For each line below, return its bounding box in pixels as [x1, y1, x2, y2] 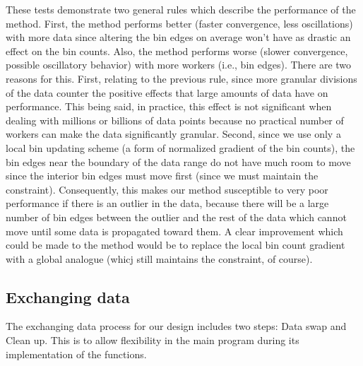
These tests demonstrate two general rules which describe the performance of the [6, 2, 356, 16]
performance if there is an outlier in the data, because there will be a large [6, 196, 329, 211]
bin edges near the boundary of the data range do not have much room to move [6, 154, 351, 169]
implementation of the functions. [6, 346, 147, 361]
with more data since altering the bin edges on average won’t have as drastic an [6, 30, 351, 45]
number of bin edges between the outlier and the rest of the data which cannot [6, 209, 347, 224]
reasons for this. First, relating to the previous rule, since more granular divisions [6, 71, 357, 85]
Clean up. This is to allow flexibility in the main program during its [6, 333, 299, 348]
